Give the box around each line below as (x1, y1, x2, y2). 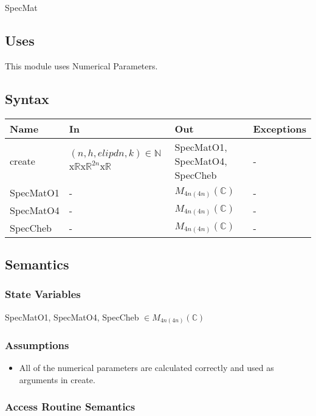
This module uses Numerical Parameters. (5, 59, 158, 72)
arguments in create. (19, 373, 95, 386)
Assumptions (5, 338, 69, 353)
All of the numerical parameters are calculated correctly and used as (19, 361, 274, 374)
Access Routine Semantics (5, 399, 136, 414)
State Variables (5, 286, 81, 302)
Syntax (5, 89, 49, 108)
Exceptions (253, 121, 306, 136)
